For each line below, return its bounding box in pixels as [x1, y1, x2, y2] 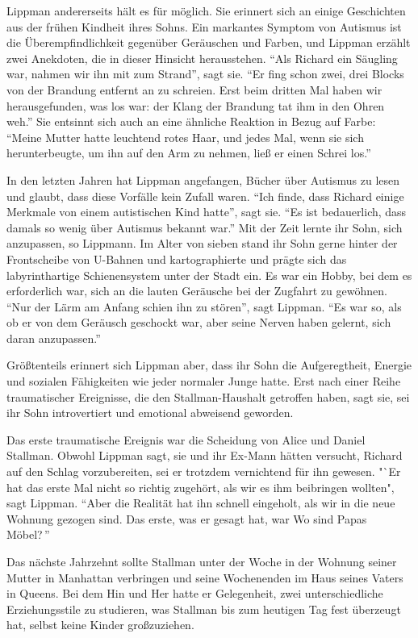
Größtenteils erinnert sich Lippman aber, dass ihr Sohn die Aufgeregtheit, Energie [6, 357, 412, 373]
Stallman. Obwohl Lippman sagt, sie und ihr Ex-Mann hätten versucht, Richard [6, 447, 403, 464]
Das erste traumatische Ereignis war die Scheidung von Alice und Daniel [6, 431, 366, 448]
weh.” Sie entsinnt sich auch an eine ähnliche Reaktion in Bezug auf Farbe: [6, 113, 376, 130]
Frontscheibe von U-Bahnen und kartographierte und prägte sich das [6, 250, 347, 267]
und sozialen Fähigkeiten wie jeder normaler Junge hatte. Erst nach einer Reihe [6, 373, 401, 390]
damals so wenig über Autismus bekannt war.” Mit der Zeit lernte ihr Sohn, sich [6, 219, 403, 236]
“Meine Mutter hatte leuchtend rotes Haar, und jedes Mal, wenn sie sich [6, 128, 364, 145]
